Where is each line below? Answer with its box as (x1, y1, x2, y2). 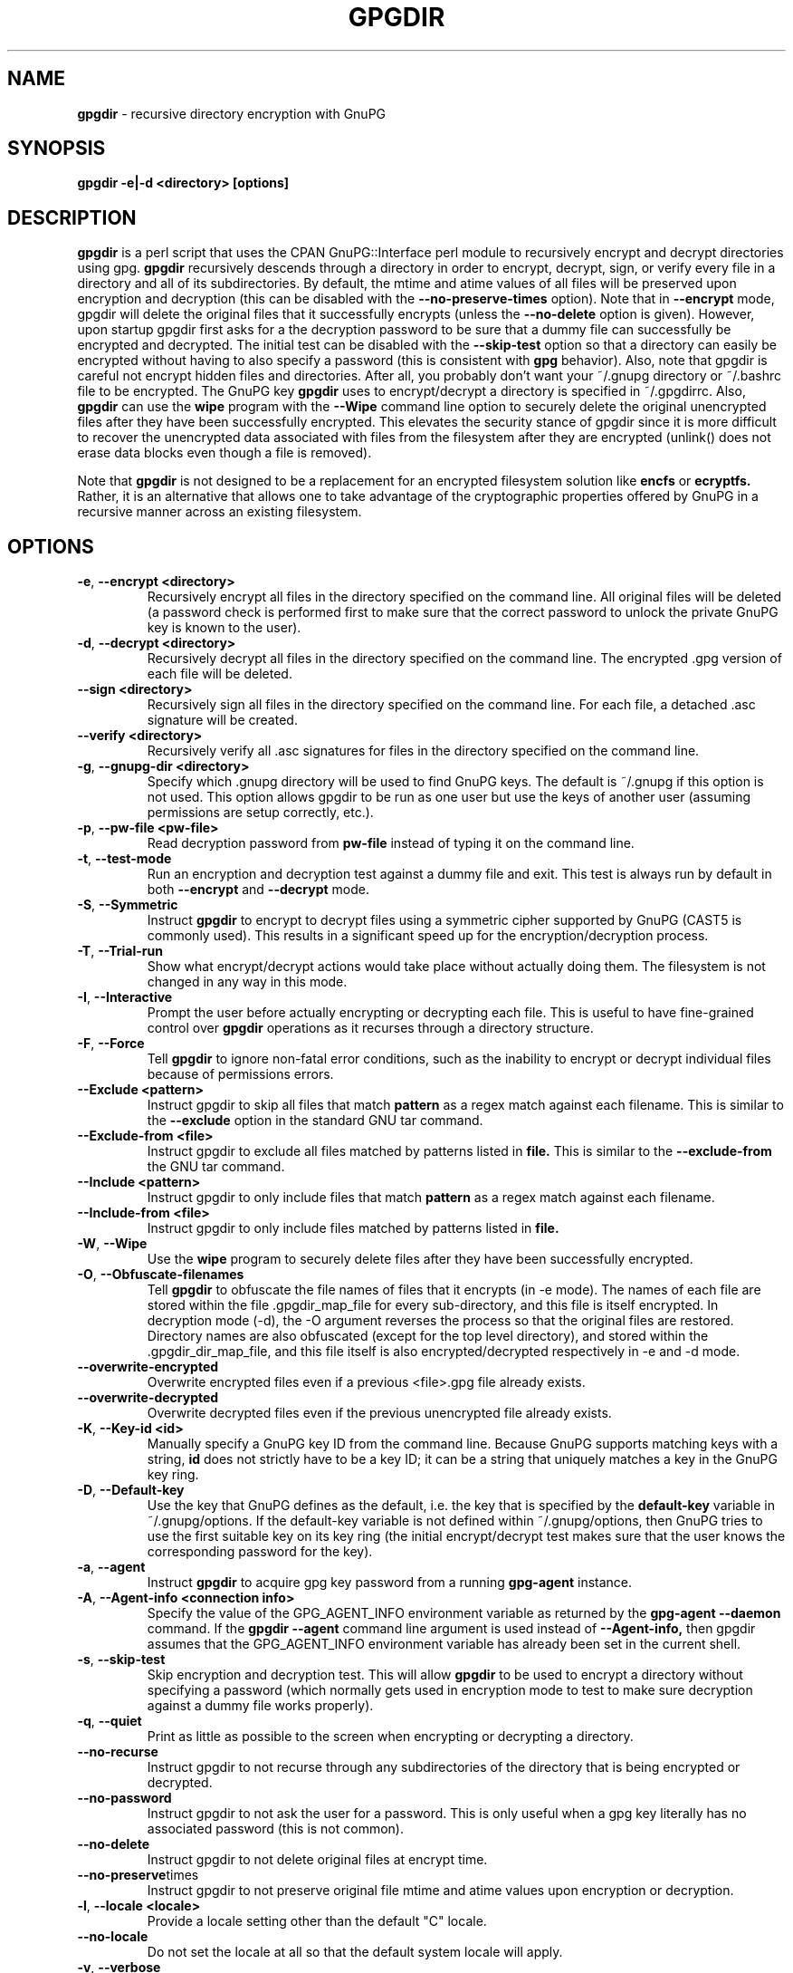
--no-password (77, 1790, 172, 1806)
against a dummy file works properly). (147, 1698, 374, 1714)
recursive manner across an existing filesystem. (77, 504, 362, 520)
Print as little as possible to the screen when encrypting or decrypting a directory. (147, 1728, 634, 1745)
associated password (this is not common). (147, 1821, 405, 1837)
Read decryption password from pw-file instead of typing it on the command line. (147, 835, 635, 852)
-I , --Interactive (77, 989, 173, 1006)
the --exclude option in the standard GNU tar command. (147, 1112, 483, 1129)
